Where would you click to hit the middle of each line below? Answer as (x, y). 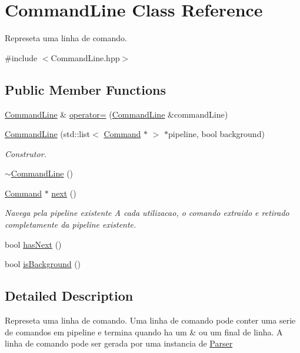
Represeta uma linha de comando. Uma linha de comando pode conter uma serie (150, 320)
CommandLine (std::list (48, 134)
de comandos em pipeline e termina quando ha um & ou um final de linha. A (144, 332)
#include (21, 57)
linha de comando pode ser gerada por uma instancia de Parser (119, 343)
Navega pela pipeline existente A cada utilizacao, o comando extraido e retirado (147, 213)
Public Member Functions (85, 89)
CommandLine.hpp (85, 57)
